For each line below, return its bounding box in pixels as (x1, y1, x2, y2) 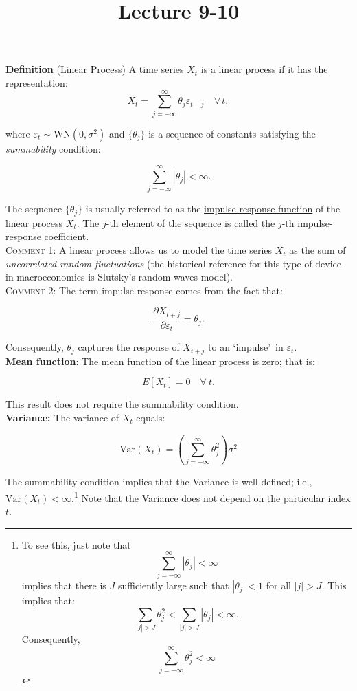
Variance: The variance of (5, 410, 119, 424)
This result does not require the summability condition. (5, 397, 239, 411)
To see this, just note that (21, 537, 131, 551)
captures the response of (78, 340, 180, 354)
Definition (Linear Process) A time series (5, 62, 184, 76)
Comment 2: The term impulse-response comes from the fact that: (5, 283, 283, 297)
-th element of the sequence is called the (106, 215, 275, 230)
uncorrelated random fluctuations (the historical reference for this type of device (5, 256, 341, 270)
